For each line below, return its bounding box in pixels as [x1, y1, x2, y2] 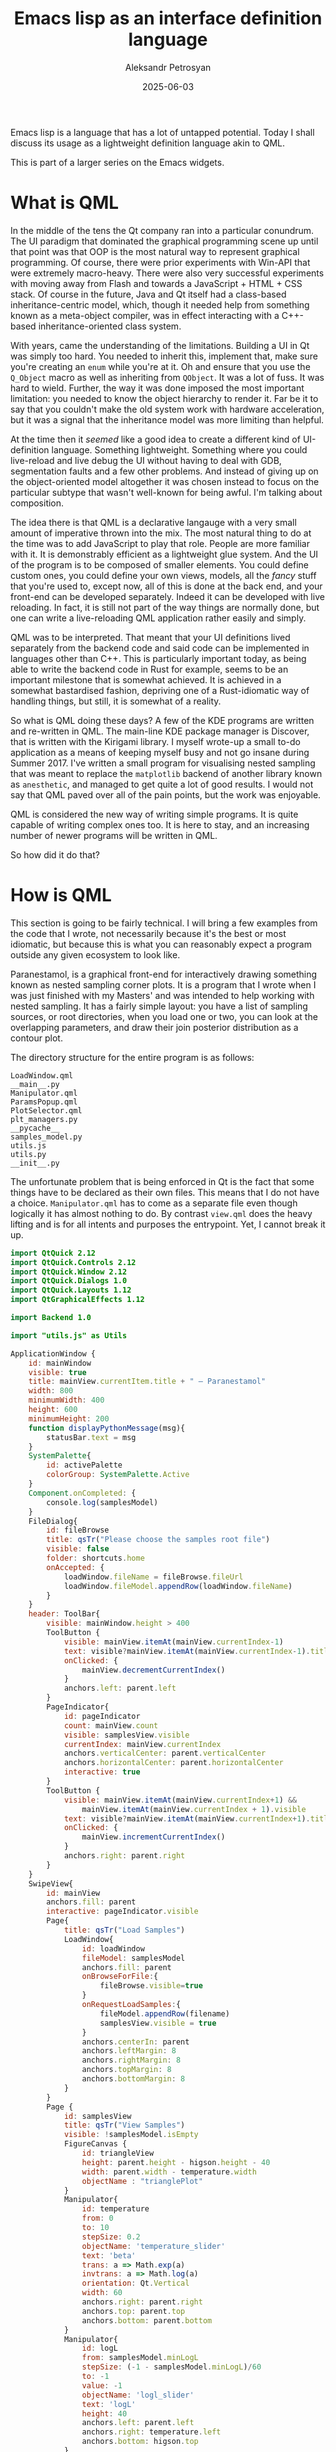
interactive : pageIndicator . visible [46, 1907, 199, 1917]
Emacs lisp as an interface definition [13, 7, 323, 30]
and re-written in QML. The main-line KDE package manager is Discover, [10, 725, 310, 737]
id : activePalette [46, 1460, 123, 1471]
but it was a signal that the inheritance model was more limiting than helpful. [10, 413, 325, 426]
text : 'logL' [81, 2399, 137, 2409]
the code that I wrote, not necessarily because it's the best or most [10, 927, 287, 939]
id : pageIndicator [63, 1711, 141, 1721]
